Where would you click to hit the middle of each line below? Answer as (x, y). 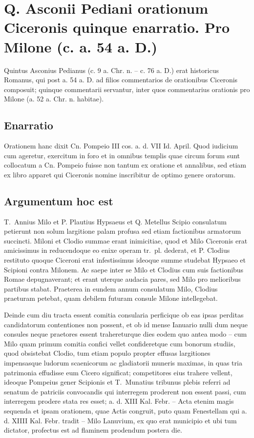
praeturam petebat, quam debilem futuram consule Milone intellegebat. (111, 298)
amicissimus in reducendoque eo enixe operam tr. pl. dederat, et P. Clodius (117, 250)
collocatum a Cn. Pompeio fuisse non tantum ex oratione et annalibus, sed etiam (125, 165)
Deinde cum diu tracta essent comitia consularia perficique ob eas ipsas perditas (124, 315)
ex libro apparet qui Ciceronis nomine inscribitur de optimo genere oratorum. (120, 174)
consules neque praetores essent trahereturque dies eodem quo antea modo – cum (126, 334)
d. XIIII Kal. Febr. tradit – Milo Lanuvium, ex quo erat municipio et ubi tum (120, 420)
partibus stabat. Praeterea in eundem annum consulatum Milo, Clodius (111, 288)
